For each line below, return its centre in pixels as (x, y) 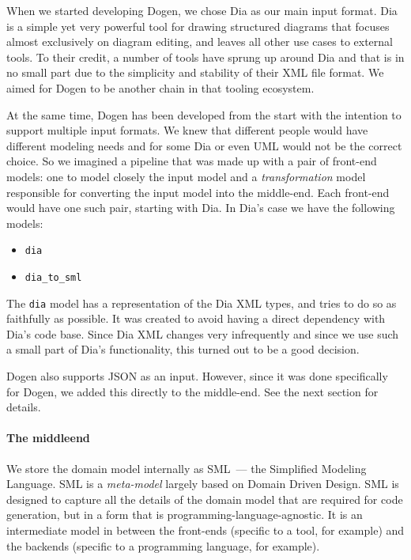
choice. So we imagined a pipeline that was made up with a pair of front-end (192, 161)
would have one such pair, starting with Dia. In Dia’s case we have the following (201, 208)
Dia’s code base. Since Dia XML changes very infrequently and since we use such (203, 333)
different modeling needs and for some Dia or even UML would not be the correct (204, 145)
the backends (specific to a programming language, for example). (163, 545)
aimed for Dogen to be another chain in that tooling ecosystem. (160, 87)
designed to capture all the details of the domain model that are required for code (205, 499)
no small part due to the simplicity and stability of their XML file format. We (195, 72)
